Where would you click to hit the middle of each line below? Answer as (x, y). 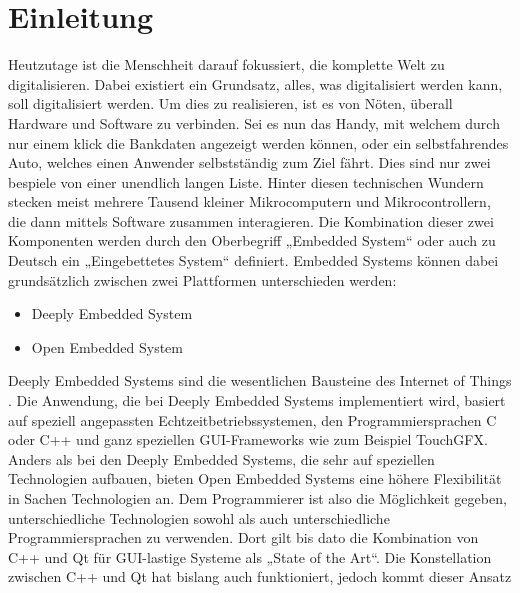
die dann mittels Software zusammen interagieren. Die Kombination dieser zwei (251, 220)
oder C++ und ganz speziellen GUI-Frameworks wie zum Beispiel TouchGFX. (248, 439)
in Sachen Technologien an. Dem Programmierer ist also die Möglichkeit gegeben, (257, 498)
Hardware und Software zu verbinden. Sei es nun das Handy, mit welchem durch (254, 122)
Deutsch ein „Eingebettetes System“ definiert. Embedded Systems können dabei (253, 260)
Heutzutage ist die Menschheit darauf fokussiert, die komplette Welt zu (226, 64)
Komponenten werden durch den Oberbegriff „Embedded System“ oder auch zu (252, 240)
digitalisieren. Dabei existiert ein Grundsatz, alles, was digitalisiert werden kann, (255, 83)
